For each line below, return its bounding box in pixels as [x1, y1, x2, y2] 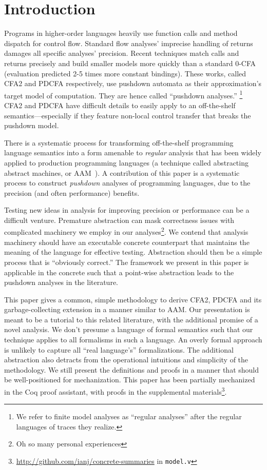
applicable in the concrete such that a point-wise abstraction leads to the [4, 267, 234, 277]
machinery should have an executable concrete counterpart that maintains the [4, 236, 250, 247]
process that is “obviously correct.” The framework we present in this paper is [4, 256, 249, 267]
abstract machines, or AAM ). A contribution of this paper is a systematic [4, 167, 240, 178]
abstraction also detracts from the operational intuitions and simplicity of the [4, 354, 249, 365]
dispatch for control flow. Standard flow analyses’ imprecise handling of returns [4, 37, 253, 48]
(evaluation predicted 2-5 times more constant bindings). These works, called [4, 68, 246, 78]
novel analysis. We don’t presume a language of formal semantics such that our [4, 324, 253, 335]
